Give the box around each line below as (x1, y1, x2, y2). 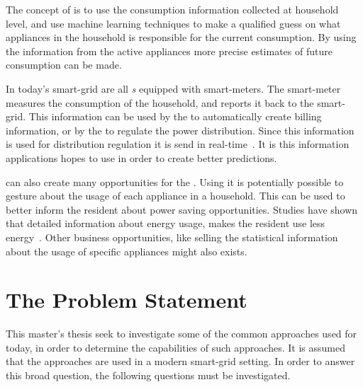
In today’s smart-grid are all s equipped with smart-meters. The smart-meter (6, 81, 341, 96)
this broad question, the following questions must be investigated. (6, 368, 291, 382)
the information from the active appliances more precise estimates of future (6, 43, 333, 58)
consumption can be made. (6, 57, 122, 72)
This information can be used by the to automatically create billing (28, 109, 322, 124)
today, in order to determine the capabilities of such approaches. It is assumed (6, 340, 345, 354)
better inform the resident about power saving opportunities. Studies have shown (6, 202, 358, 216)
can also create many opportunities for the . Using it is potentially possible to (6, 174, 344, 189)
